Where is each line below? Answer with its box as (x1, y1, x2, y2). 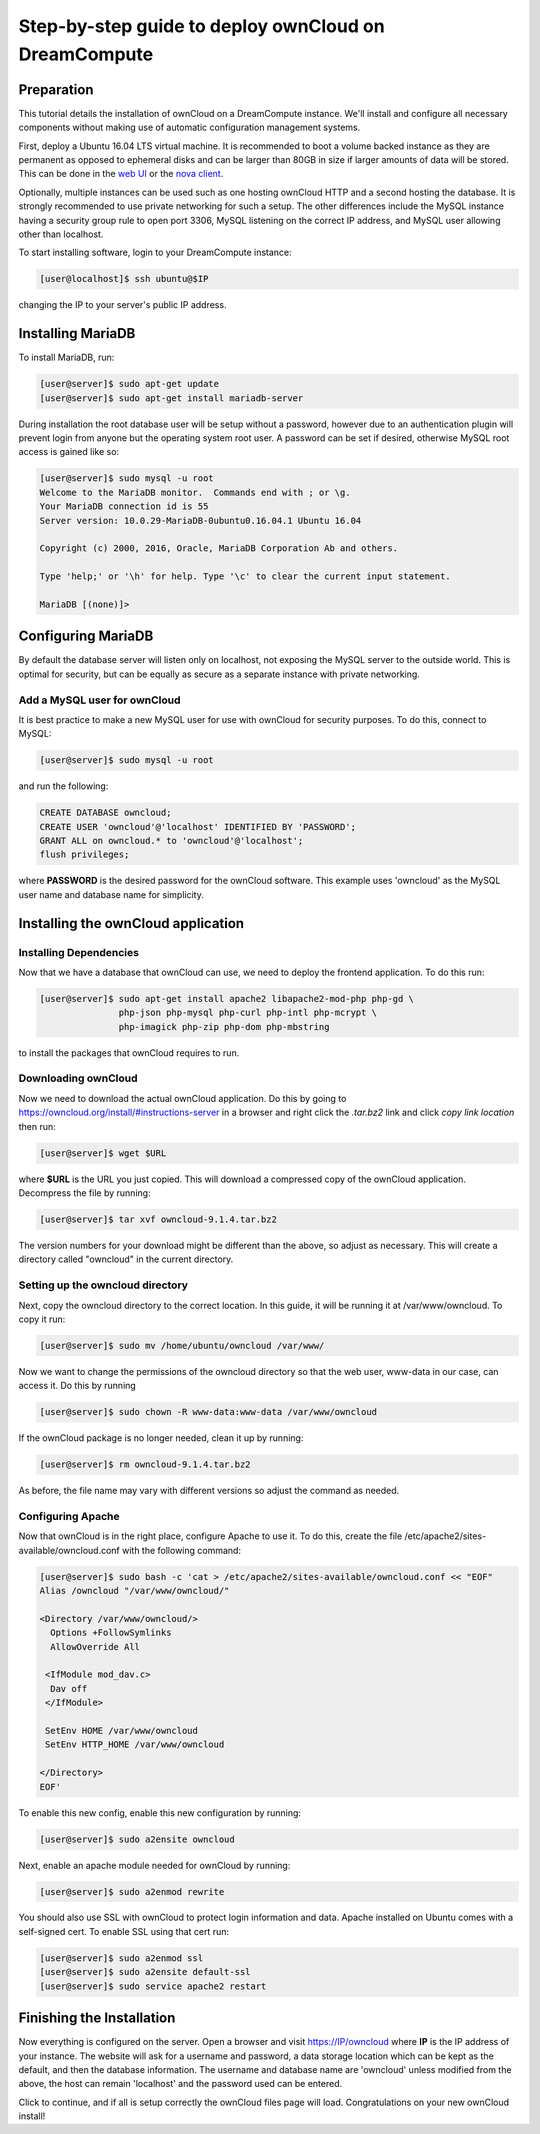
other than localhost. (18, 228, 104, 240)
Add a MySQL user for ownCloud (18, 693, 181, 707)
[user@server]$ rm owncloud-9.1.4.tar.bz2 (39, 1459, 251, 1470)
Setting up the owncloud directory (18, 1278, 189, 1292)
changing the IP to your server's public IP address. (18, 299, 227, 311)
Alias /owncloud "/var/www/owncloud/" (39, 1585, 230, 1597)
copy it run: (18, 1313, 66, 1325)
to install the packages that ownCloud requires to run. (18, 1046, 240, 1059)
